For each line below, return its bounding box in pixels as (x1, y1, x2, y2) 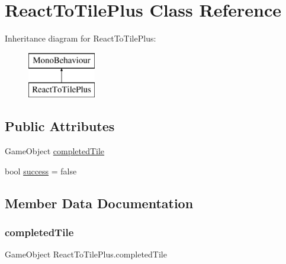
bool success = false (5, 164, 77, 177)
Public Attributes (5, 117, 115, 135)
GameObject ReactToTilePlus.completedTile (5, 248, 167, 260)
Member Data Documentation (5, 193, 194, 212)
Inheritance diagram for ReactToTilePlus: (5, 32, 156, 44)
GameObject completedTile (5, 145, 105, 157)
